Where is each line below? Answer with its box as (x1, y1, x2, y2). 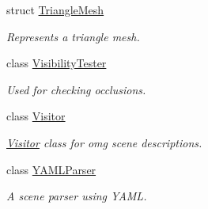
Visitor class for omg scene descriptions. (6, 134, 202, 150)
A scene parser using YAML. (6, 188, 147, 204)
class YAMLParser (6, 161, 96, 177)
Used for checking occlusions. (6, 81, 146, 97)
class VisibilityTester (6, 55, 107, 71)
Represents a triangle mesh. (6, 28, 140, 44)
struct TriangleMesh (6, 2, 104, 17)
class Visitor (6, 108, 66, 124)
